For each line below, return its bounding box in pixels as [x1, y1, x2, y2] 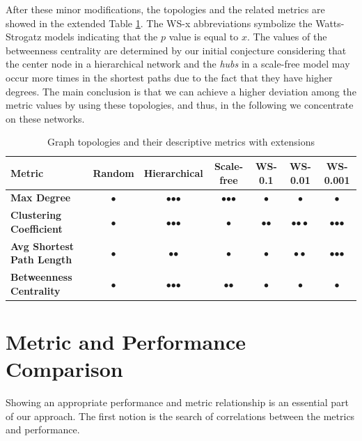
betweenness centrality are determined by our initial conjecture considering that [6, 42, 347, 57]
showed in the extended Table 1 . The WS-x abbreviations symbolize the [6, 15, 313, 30]
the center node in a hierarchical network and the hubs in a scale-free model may [6, 56, 350, 71]
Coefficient [10, 221, 63, 235]
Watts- [315, 15, 345, 30]
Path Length [10, 252, 72, 267]
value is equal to [168, 29, 239, 44]
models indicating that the [45, 29, 158, 44]
